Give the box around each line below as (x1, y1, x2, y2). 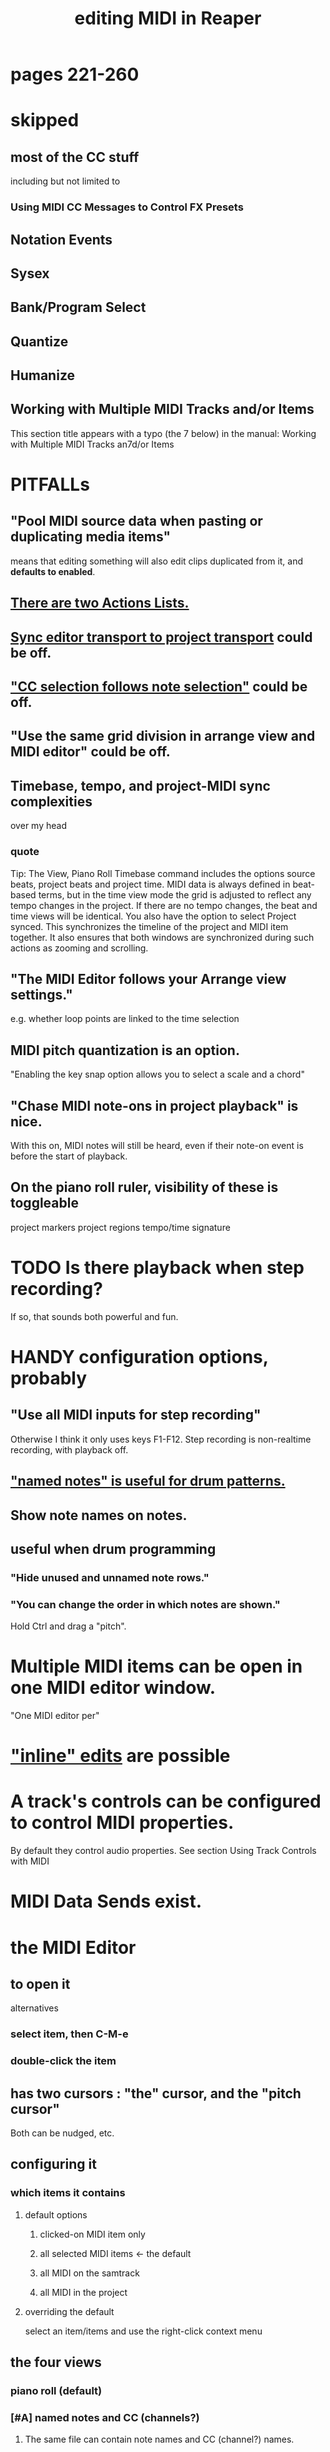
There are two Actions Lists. (10, 595, 190, 612)
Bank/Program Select (10, 299, 147, 316)
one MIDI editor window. (10, 1677, 217, 1699)
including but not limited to (10, 175, 121, 187)
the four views (10, 2354, 102, 2371)
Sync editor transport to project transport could (10, 628, 313, 646)
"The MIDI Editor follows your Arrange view (10, 970, 287, 987)
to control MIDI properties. (10, 1812, 235, 1834)
